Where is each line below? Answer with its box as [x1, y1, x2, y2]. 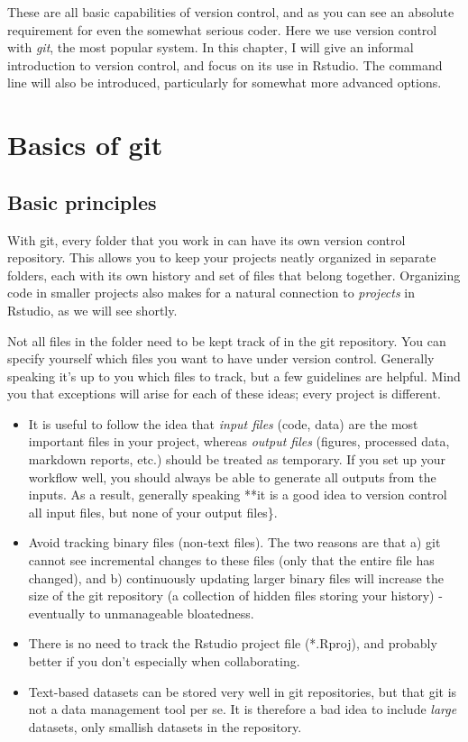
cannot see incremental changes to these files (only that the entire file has [28, 551, 435, 570]
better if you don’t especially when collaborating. [28, 652, 300, 671]
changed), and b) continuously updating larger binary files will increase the [28, 568, 444, 587]
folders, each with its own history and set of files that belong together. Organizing [7, 265, 461, 284]
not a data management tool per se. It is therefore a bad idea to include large [28, 700, 457, 719]
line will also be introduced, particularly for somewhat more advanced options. [7, 73, 442, 92]
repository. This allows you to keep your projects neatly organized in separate [7, 248, 436, 267]
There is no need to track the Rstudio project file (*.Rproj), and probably [28, 634, 437, 653]
